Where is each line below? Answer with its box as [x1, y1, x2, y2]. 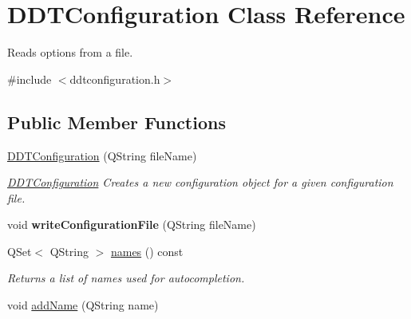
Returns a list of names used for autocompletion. [7, 270, 245, 286]
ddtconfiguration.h [69, 70, 160, 87]
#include [7, 70, 52, 87]
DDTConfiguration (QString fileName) [7, 147, 197, 163]
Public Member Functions [7, 109, 226, 134]
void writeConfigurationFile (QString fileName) [7, 216, 256, 233]
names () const [110, 242, 184, 259]
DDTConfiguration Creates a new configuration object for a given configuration [7, 174, 393, 191]
